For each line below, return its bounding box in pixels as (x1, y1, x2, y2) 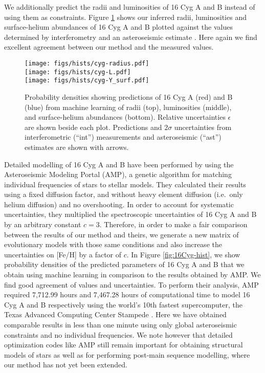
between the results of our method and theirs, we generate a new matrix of (4, 229, 239, 239)
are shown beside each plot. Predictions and (25, 121, 162, 132)
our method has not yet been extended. (4, 359, 127, 370)
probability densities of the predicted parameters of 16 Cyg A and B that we (4, 259, 245, 270)
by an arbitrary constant (4, 219, 81, 230)
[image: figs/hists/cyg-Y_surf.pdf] (25, 77, 149, 84)
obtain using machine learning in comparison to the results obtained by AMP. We (4, 269, 261, 280)
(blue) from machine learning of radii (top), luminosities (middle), (25, 101, 232, 112)
